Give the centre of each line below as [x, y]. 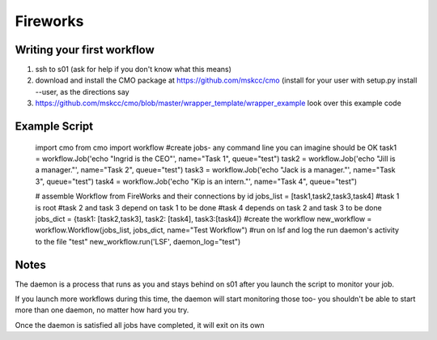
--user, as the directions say [82, 91]
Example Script [54, 127]
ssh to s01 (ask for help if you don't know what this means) [134, 70]
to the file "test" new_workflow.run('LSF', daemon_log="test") [138, 241]
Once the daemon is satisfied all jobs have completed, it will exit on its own [140, 325]
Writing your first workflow [85, 50]
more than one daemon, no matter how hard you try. [102, 310]
